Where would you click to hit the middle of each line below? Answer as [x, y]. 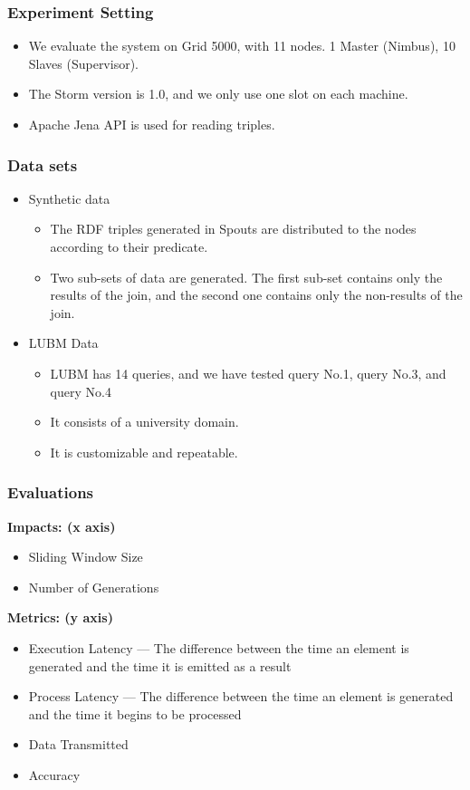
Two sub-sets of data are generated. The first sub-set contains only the [246, 277]
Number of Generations [94, 587]
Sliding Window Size [86, 557]
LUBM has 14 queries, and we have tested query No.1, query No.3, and [248, 373]
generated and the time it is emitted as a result [160, 665]
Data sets [43, 164]
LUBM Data [63, 343]
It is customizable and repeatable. [144, 452]
